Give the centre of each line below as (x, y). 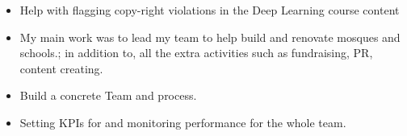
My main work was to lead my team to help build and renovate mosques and (210, 37)
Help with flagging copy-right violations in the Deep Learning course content (210, 10)
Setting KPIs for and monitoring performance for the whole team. (183, 122)
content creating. (61, 68)
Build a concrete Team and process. (108, 95)
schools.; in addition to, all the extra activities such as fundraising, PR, (196, 53)
